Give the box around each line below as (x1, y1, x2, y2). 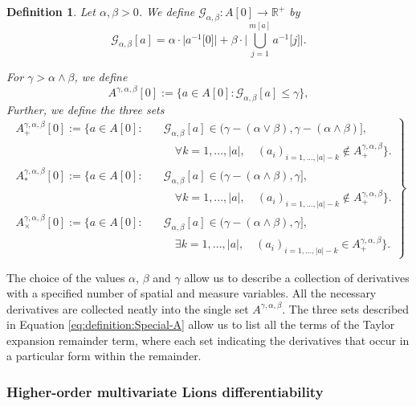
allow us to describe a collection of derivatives (184, 269, 410, 285)
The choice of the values (6, 269, 125, 285)
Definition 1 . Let (6, 3, 96, 19)
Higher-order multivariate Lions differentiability (6, 381, 324, 401)
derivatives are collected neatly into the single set (6, 300, 249, 317)
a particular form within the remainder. (6, 347, 202, 364)
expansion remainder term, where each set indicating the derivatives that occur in (6, 331, 410, 348)
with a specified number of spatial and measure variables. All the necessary (6, 285, 377, 301)
